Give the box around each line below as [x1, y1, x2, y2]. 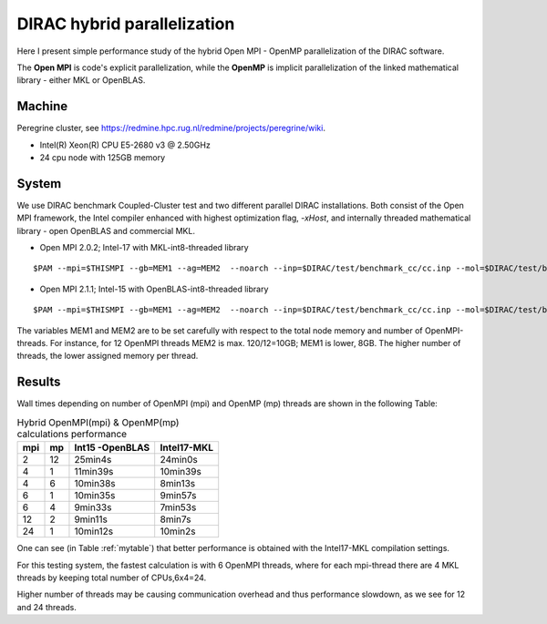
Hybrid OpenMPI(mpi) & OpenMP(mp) [16, 415, 180, 428]
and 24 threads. [16, 601, 77, 612]
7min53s [160, 501, 197, 514]
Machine [16, 98, 68, 114]
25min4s [74, 454, 112, 466]
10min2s [160, 525, 196, 537]
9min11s [74, 513, 108, 526]
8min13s [160, 477, 196, 490]
